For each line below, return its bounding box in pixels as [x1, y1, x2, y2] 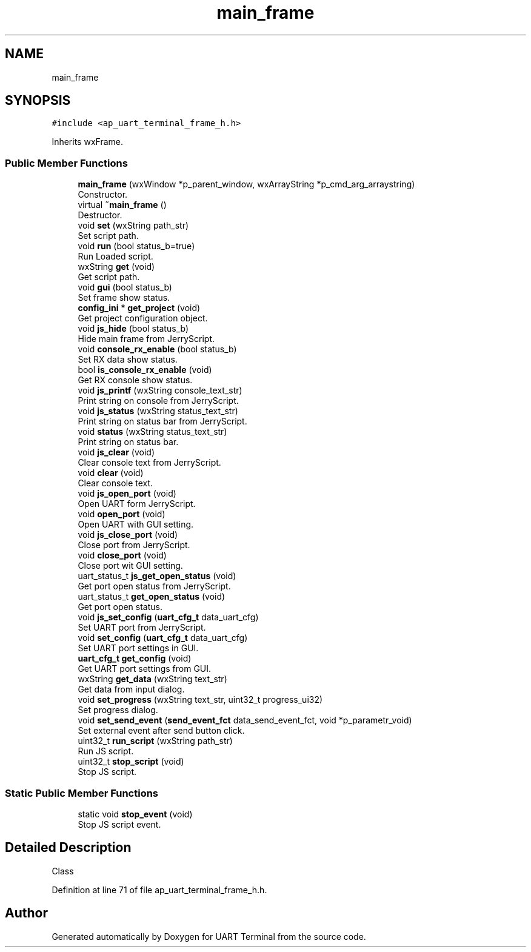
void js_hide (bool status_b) [78, 323, 189, 334]
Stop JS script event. [78, 819, 161, 830]
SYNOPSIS [5, 93, 71, 109]
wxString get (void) [78, 261, 155, 272]
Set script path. [78, 230, 139, 241]
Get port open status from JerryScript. [78, 581, 231, 592]
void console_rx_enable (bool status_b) [78, 344, 237, 355]
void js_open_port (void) [78, 488, 176, 499]
